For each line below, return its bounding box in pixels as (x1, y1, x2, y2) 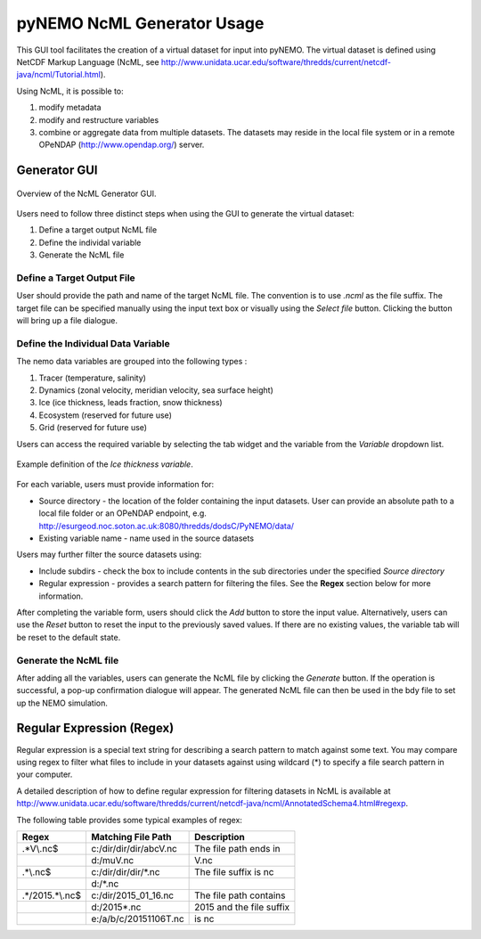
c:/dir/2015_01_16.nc (90, 889, 174, 902)
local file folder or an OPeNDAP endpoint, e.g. (38, 508, 207, 518)
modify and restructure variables (38, 114, 159, 125)
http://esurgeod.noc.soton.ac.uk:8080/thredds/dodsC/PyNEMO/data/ (38, 520, 294, 531)
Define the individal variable (38, 237, 142, 248)
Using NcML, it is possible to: (16, 86, 124, 96)
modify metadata (38, 102, 102, 113)
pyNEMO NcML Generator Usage (16, 13, 265, 33)
